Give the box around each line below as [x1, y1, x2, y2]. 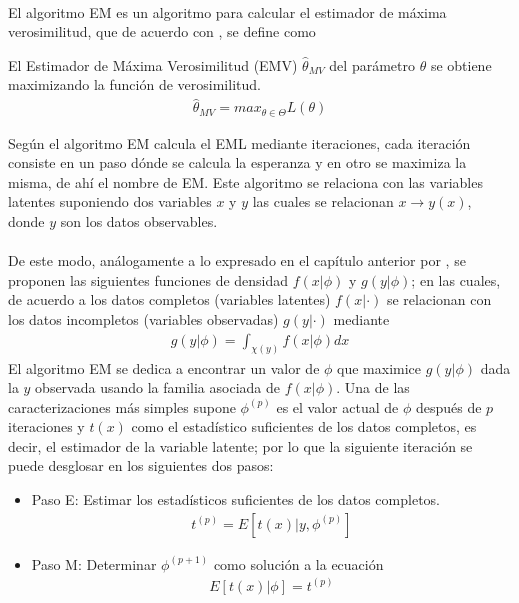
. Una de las [336, 377, 410, 398]
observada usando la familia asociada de [35, 377, 280, 398]
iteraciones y [8, 416, 85, 437]
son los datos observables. [60, 211, 218, 232]
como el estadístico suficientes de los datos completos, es [131, 416, 477, 437]
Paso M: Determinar [31, 553, 157, 574]
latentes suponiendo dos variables [8, 191, 212, 212]
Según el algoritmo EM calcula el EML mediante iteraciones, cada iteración [8, 132, 471, 153]
